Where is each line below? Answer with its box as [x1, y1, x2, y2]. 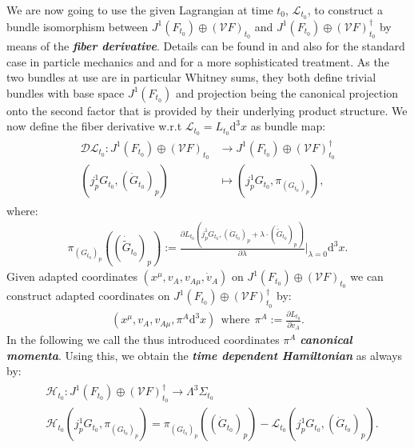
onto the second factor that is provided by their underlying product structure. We [6, 102, 408, 118]
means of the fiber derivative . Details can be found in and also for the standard [6, 38, 405, 54]
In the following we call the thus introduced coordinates [6, 330, 280, 347]
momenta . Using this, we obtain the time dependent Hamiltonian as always [6, 346, 403, 363]
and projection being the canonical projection [175, 84, 399, 101]
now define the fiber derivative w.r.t [6, 118, 182, 134]
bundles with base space [6, 84, 125, 101]
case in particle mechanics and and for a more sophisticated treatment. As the [6, 53, 389, 70]
